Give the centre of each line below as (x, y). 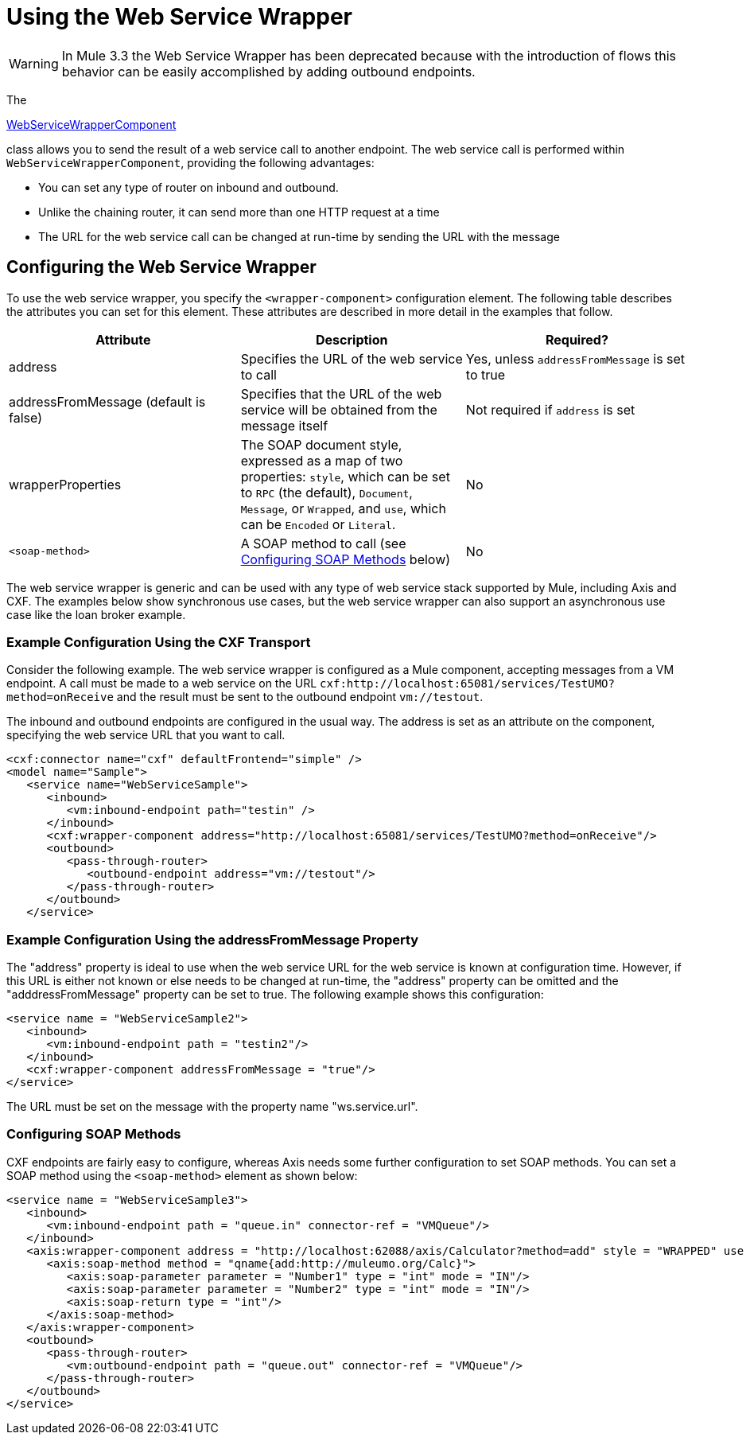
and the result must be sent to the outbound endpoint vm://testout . (300, 697)
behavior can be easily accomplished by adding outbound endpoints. (268, 71)
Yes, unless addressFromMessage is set (575, 358)
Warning (34, 63)
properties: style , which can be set (345, 476)
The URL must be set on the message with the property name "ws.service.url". (212, 1107)
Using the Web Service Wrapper (179, 17)
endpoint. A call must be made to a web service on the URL (162, 684)
